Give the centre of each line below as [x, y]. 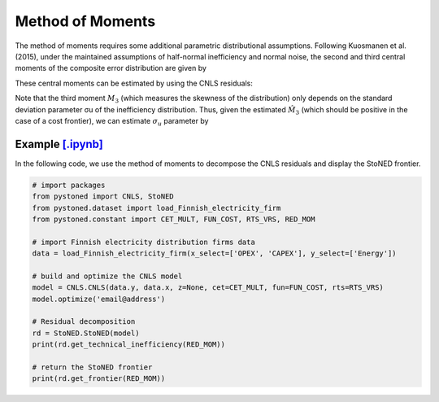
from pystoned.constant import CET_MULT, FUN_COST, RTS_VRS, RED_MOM [174, 219]
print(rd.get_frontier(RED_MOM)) [99, 379]
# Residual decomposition [84, 322]
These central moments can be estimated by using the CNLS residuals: [134, 83]
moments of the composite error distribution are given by [111, 68]
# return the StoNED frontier [92, 367]
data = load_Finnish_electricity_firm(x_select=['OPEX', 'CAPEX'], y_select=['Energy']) [215, 253]
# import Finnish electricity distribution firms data [143, 242]
